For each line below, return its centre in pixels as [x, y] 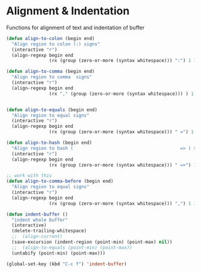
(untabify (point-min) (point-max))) [59, 253]
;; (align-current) [37, 237]
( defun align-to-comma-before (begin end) [60, 181]
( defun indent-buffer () [37, 214]
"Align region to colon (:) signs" [56, 44]
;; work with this [29, 176]
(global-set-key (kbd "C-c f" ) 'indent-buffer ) [67, 264]
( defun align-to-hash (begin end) [49, 143]
